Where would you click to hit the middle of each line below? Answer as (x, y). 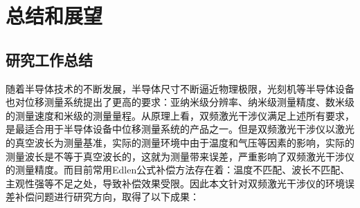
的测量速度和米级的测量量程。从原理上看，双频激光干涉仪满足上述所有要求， (180, 115)
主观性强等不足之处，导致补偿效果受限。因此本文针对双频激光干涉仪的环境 (175, 183)
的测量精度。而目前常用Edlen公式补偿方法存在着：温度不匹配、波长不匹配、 (178, 170)
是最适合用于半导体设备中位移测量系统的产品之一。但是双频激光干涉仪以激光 (180, 129)
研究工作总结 (49, 59)
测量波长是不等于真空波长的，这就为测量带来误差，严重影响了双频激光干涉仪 (180, 156)
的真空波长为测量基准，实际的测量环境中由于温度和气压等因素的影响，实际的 (180, 142)
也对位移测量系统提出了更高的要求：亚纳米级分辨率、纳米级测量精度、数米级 (180, 102)
